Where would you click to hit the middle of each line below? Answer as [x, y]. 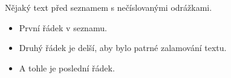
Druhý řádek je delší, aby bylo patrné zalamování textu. [123, 48]
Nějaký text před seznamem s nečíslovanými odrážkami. [109, 7]
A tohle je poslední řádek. [67, 67]
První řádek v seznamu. [63, 27]
